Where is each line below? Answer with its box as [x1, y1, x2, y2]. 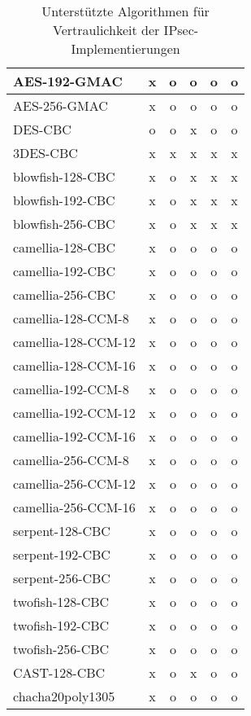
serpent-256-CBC [13, 569, 110, 587]
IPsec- [163, 20, 199, 39]
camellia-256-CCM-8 [13, 450, 129, 469]
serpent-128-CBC [13, 521, 110, 540]
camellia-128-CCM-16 [13, 356, 136, 375]
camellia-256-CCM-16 [13, 498, 136, 516]
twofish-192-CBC [13, 616, 110, 635]
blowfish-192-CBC [13, 191, 115, 209]
